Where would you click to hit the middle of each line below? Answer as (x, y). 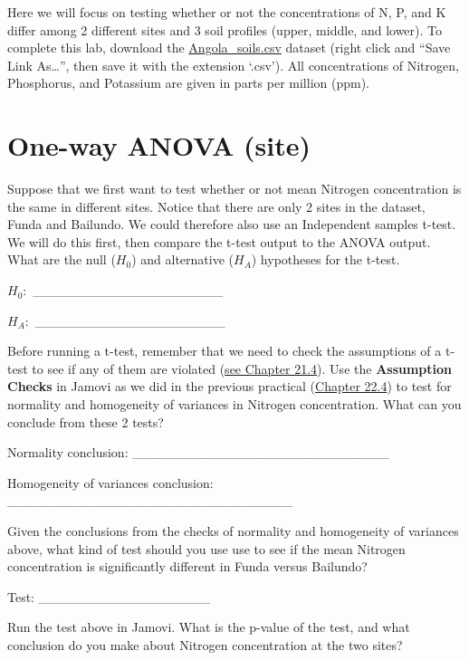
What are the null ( (62, 259)
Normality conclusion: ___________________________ (198, 452)
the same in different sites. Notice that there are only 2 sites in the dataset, (216, 206)
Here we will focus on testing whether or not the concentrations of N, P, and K (227, 12)
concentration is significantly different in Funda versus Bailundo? (187, 566)
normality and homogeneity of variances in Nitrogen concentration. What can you (234, 404)
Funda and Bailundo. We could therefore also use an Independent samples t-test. (232, 224)
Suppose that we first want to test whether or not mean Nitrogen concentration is (234, 189)
